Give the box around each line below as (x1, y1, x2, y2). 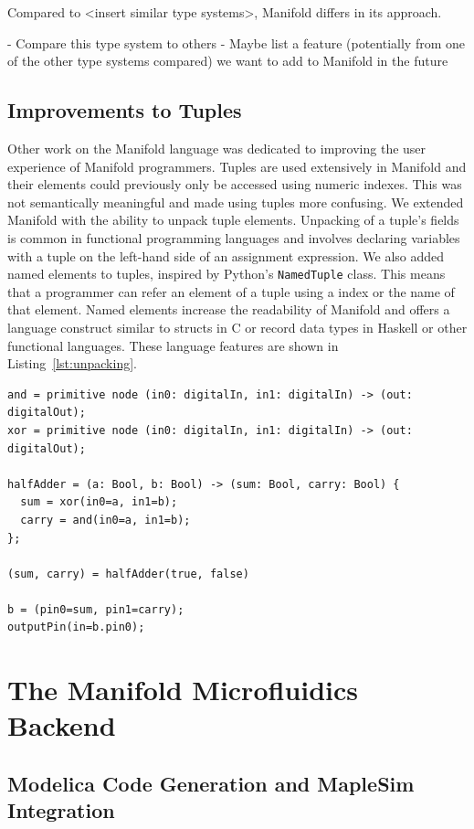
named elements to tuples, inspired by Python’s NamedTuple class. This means (7, 264, 446, 283)
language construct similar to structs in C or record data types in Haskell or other (7, 317, 468, 336)
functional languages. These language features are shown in (7, 335, 339, 355)
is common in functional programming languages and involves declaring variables (7, 228, 460, 247)
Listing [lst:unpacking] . (7, 354, 137, 373)
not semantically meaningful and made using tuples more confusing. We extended (7, 192, 464, 211)
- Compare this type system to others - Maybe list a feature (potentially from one (7, 33, 466, 52)
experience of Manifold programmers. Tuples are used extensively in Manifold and (7, 156, 467, 175)
